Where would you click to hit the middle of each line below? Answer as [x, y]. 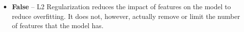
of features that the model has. [58, 25]
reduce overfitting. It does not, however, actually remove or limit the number [126, 16]
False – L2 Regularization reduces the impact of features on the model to [121, 6]
